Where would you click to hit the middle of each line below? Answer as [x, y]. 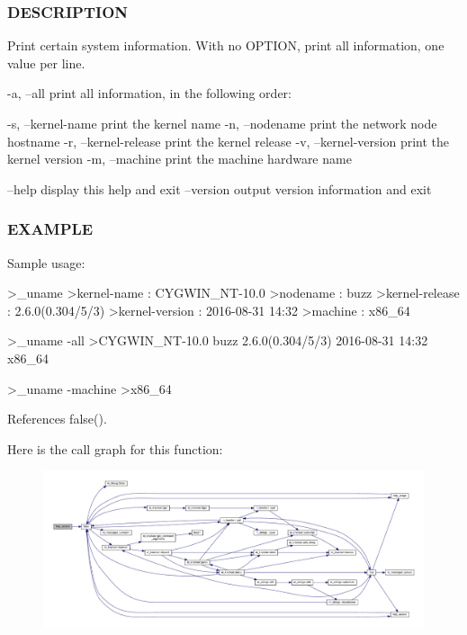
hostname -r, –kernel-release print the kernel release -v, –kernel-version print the [229, 141]
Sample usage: [46, 262]
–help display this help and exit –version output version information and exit [220, 188]
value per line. [46, 63]
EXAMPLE [50, 229]
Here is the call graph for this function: [115, 448]
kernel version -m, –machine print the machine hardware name [180, 159]
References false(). [57, 419]
